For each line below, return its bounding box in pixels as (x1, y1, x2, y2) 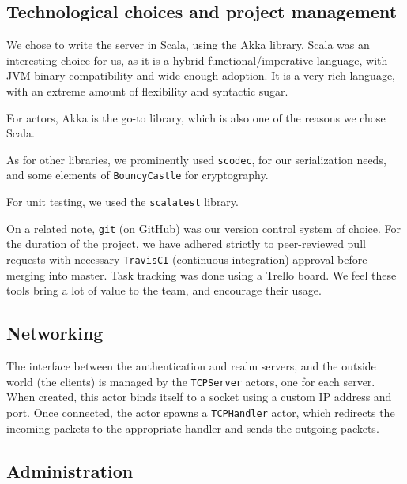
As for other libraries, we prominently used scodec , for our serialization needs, (6, 151, 386, 167)
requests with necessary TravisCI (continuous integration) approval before (6, 250, 367, 267)
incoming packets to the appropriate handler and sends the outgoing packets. (6, 419, 379, 436)
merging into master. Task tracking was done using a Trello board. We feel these (6, 266, 397, 283)
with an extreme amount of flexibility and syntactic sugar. (6, 82, 288, 99)
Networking (6, 321, 104, 345)
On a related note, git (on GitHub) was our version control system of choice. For (6, 219, 401, 236)
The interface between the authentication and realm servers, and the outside (6, 358, 376, 374)
